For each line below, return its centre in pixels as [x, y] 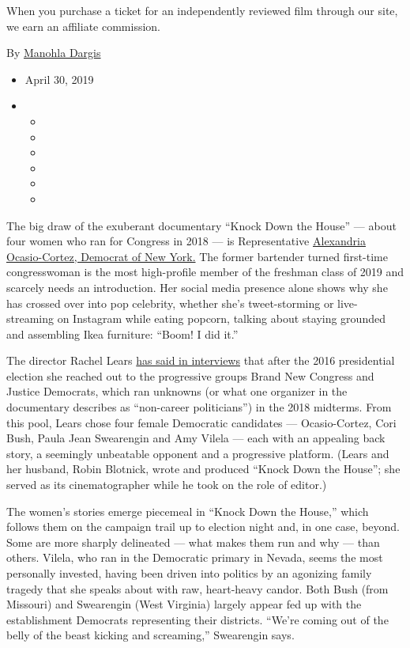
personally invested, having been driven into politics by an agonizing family [189, 573]
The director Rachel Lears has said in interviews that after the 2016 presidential [201, 360]
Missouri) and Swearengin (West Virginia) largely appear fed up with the [184, 604]
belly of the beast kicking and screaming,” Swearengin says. [150, 635]
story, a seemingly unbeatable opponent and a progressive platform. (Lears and [198, 453]
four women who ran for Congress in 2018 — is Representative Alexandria [186, 241]
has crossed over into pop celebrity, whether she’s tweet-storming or [170, 303]
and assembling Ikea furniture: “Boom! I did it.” [122, 333]
